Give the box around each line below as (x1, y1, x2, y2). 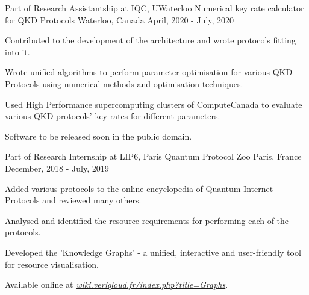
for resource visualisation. (5, 258, 99, 270)
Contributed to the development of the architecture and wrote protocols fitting (5, 34, 296, 46)
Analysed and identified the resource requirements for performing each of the (5, 214, 289, 226)
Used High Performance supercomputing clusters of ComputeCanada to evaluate (5, 98, 302, 110)
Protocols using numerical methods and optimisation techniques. (5, 77, 243, 90)
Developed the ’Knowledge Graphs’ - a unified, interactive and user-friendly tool (5, 246, 301, 258)
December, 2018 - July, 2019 (5, 161, 109, 174)
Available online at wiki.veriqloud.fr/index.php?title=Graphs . (5, 278, 228, 291)
